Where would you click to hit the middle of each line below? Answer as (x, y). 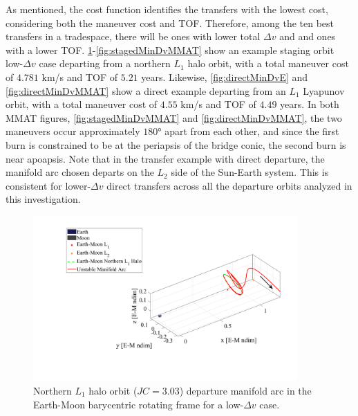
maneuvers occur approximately (73, 131)
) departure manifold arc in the (245, 390)
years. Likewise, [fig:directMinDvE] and (225, 76)
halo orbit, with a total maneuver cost (268, 63)
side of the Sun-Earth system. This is (250, 172)
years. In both (310, 104)
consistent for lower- (48, 185)
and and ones (308, 36)
